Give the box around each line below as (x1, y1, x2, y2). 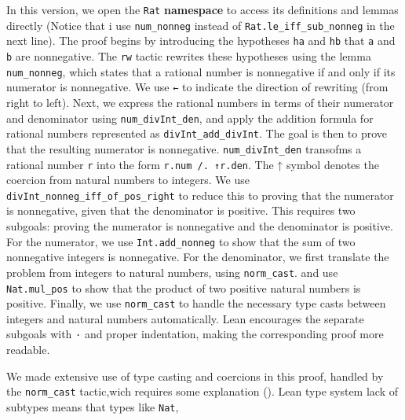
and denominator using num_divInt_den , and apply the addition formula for (6, 109, 374, 126)
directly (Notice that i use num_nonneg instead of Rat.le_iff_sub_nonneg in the (6, 17, 395, 33)
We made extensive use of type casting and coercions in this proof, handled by (6, 367, 384, 384)
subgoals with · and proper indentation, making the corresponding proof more (6, 326, 384, 342)
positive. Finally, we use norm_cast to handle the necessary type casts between (6, 295, 386, 311)
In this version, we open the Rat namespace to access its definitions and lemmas (6, 2, 399, 17)
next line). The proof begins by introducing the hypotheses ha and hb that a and (6, 32, 396, 49)
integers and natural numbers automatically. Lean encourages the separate (6, 310, 364, 326)
